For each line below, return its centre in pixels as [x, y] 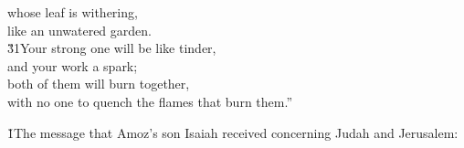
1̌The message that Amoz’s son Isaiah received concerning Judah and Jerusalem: [233, 132]
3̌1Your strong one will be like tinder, [112, 48]
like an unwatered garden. [79, 30]
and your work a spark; [73, 65]
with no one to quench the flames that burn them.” [150, 101]
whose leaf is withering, [73, 12]
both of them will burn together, [99, 84]
